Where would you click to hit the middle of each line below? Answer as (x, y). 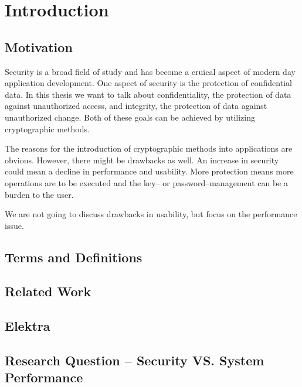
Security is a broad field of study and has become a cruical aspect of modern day (150, 71)
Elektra (28, 326)
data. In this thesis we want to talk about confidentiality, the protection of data (148, 94)
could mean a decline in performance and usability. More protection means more (149, 171)
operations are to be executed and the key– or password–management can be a (146, 182)
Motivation (39, 47)
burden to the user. (39, 194)
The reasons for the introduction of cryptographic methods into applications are (149, 148)
